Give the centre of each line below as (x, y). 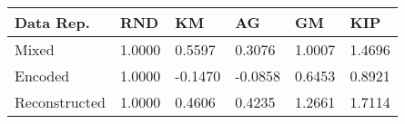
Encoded (42, 76)
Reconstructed (60, 102)
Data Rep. (52, 22)
